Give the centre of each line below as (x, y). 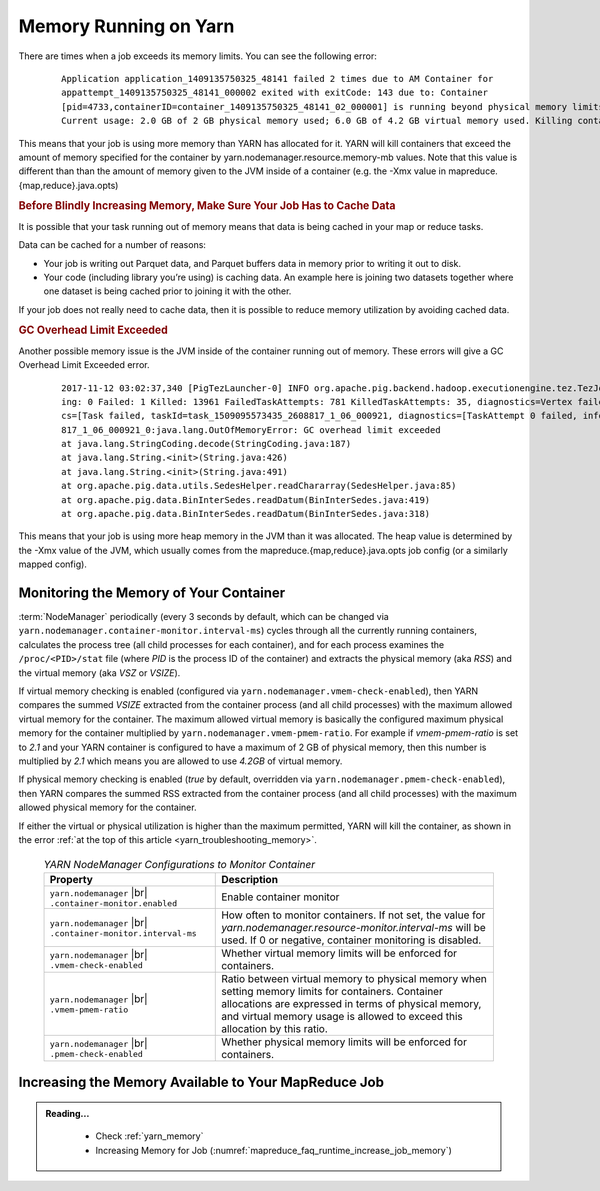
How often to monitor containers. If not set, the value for (353, 915)
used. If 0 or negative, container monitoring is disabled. (351, 940)
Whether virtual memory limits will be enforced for (339, 953)
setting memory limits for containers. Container (332, 991)
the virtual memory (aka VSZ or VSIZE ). (99, 672)
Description (250, 879)
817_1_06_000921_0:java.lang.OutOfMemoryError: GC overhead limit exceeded (251, 429)
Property (71, 879)
